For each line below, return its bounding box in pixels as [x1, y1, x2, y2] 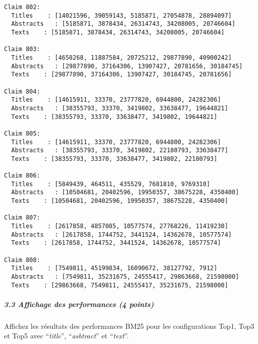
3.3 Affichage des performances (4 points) [4, 298, 154, 309]
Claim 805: [4, 130, 40, 137]
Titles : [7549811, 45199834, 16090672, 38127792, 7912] [11, 265, 218, 272]
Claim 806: [4, 172, 40, 180]
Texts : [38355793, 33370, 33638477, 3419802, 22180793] [11, 155, 218, 162]
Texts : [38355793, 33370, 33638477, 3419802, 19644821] [11, 113, 218, 120]
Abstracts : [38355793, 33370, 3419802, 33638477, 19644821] [11, 104, 228, 112]
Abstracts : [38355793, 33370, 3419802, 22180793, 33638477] [11, 147, 228, 154]
